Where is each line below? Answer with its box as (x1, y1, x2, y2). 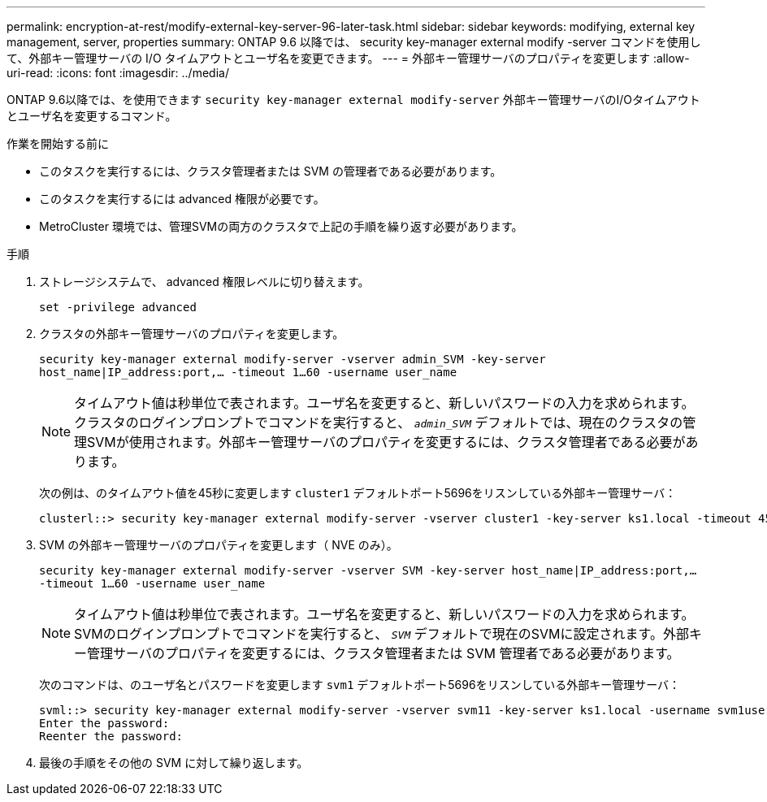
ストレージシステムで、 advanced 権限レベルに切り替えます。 (39, 275, 370, 288)
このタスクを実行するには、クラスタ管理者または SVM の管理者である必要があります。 (39, 164, 502, 178)
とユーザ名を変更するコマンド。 (6, 109, 177, 123)
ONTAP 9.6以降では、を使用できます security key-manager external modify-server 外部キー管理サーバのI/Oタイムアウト (6, 93, 700, 106)
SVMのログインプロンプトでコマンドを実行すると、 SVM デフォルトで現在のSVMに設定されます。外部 (74, 626, 689, 642)
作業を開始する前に (6, 137, 109, 150)
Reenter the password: (39, 730, 184, 743)
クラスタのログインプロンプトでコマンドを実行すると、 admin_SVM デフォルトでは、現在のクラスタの (74, 414, 683, 431)
